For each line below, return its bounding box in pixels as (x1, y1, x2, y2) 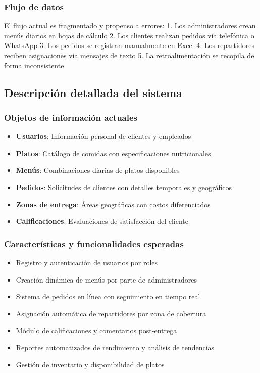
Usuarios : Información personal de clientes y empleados (16, 131, 191, 142)
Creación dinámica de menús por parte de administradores (16, 274, 197, 285)
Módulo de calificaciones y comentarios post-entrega (16, 325, 177, 336)
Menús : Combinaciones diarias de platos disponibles (16, 165, 180, 175)
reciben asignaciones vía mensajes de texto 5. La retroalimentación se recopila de (4, 50, 254, 60)
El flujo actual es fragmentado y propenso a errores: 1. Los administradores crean (4, 20, 256, 31)
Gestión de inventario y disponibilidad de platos (16, 359, 165, 369)
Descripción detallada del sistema (4, 84, 182, 100)
